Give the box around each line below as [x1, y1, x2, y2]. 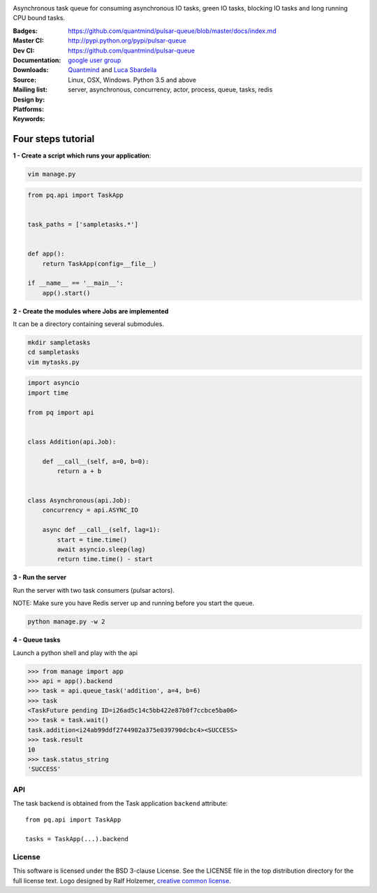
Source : [13, 76, 37, 84]
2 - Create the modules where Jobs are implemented [13, 307, 169, 315]
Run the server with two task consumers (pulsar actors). [13, 586, 175, 594]
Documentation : [13, 56, 61, 64]
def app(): [27, 250, 65, 258]
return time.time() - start [57, 555, 154, 563]
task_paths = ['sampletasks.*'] [27, 220, 139, 228]
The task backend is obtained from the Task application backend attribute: [13, 799, 228, 808]
